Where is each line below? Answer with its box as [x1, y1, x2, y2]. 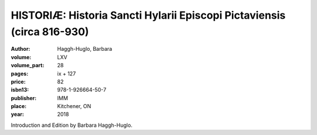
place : [11, 103, 27, 110]
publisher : [11, 94, 37, 102]
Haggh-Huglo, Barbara [57, 46, 113, 53]
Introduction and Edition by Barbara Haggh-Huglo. [11, 122, 133, 129]
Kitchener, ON [57, 103, 91, 110]
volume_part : [11, 62, 45, 69]
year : [11, 111, 25, 118]
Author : [11, 46, 31, 53]
